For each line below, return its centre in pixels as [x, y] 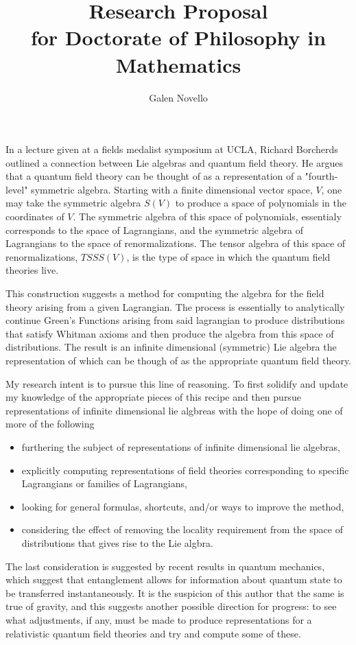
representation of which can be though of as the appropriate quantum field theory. [179, 360]
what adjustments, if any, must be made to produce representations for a [159, 619]
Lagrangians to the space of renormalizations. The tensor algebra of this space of [176, 243]
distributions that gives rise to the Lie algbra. [117, 542]
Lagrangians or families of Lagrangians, [104, 483]
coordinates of [35, 216]
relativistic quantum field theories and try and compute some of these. [153, 633]
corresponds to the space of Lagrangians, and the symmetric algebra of [154, 230]
